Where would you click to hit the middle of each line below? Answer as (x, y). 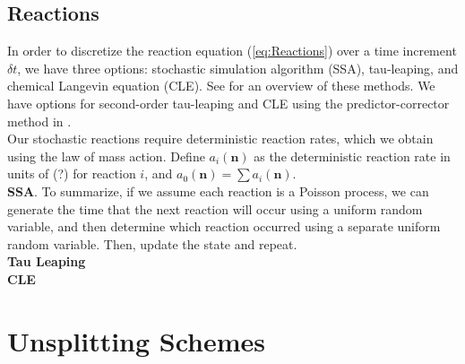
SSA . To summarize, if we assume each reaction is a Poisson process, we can (218, 191)
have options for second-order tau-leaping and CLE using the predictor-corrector (228, 103)
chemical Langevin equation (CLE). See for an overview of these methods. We (221, 86)
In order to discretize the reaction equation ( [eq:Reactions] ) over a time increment (232, 51)
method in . (39, 121)
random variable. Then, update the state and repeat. (152, 243)
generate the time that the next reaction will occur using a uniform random (215, 208)
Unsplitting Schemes (137, 340)
